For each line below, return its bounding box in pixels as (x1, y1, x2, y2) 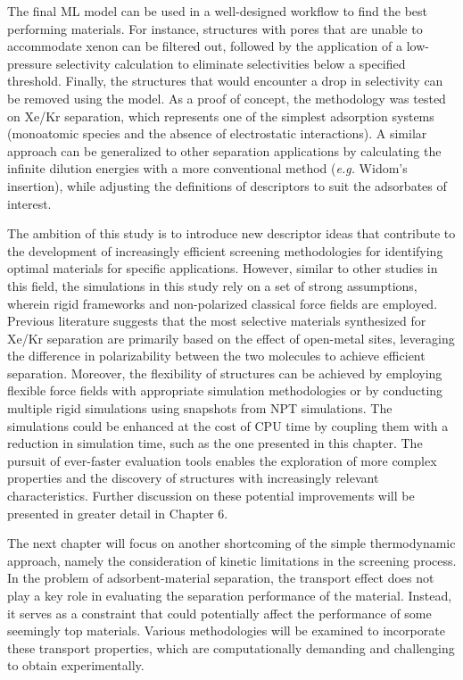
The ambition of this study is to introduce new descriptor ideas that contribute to (7, 224, 456, 243)
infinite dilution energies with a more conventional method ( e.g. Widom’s (7, 159, 408, 178)
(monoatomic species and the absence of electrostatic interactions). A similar (7, 124, 427, 143)
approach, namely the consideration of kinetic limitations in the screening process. (7, 551, 457, 569)
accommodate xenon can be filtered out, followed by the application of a (7, 37, 402, 55)
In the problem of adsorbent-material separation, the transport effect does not (7, 568, 434, 587)
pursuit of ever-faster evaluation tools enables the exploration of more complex (7, 451, 437, 469)
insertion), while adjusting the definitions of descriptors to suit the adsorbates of (7, 176, 447, 195)
